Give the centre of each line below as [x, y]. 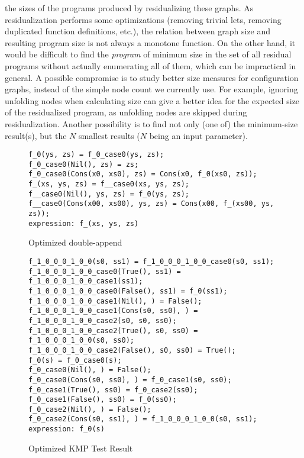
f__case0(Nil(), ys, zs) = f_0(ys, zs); [109, 194]
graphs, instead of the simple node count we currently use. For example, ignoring [151, 89]
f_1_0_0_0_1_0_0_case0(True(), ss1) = [105, 271]
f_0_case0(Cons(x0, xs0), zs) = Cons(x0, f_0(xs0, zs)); [143, 174]
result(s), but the [36, 135]
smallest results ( [109, 135]
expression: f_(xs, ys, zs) [84, 223]
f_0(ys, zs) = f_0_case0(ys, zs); [96, 155]
